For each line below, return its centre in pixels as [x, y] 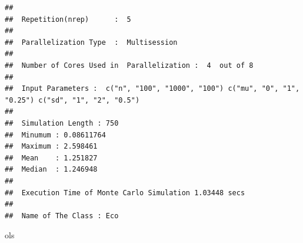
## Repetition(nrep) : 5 [68, 19]
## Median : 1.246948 [51, 170]
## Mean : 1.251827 [51, 158]
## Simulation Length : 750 [62, 123]
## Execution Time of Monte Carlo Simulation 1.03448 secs [125, 193]
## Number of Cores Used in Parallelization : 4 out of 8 [129, 65]
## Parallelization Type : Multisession [91, 42]
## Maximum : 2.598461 [51, 147]
